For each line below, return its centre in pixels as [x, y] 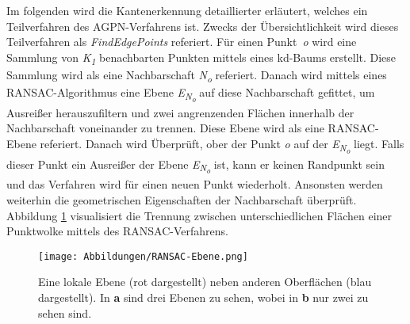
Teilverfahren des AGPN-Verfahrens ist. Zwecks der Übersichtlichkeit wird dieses [203, 26]
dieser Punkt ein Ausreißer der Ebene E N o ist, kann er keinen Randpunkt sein [195, 166]
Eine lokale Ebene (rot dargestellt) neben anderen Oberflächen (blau [205, 282]
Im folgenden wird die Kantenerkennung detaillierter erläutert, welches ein [187, 10]
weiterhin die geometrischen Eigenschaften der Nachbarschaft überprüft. [182, 199]
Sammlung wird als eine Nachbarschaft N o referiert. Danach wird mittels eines [197, 75]
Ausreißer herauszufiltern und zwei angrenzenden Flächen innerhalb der [180, 112]
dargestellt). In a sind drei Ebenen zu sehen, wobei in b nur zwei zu [203, 297]
